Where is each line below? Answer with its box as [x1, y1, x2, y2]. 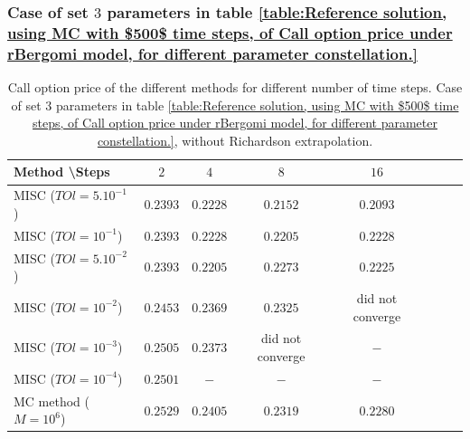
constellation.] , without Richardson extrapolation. [97, 130, 373, 149]
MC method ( [14, 391, 89, 410]
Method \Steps [14, 162, 110, 181]
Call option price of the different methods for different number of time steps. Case [7, 78, 463, 97]
